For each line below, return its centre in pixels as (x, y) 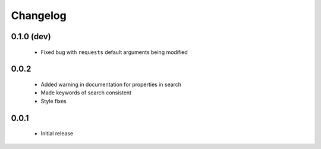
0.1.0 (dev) (31, 37)
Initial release (57, 134)
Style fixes (53, 101)
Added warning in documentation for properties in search (111, 84)
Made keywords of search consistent (86, 93)
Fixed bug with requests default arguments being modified (114, 52)
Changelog (39, 15)
